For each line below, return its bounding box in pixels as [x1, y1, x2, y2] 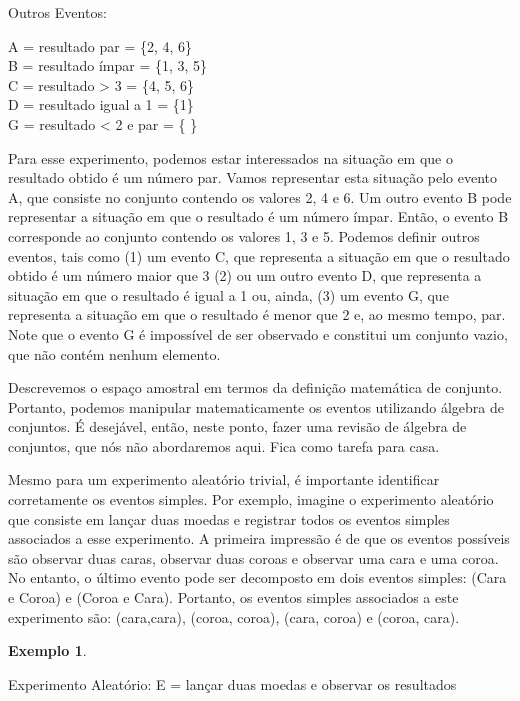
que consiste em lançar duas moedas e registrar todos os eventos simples [8, 508, 450, 529]
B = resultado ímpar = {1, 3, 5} [8, 55, 208, 76]
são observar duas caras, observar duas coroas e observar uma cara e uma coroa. [8, 547, 499, 568]
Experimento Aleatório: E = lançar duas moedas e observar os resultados [8, 673, 457, 694]
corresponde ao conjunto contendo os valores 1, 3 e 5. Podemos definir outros [8, 225, 480, 246]
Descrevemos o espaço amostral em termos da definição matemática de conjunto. [8, 377, 503, 398]
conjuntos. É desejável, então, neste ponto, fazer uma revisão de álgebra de [8, 416, 467, 437]
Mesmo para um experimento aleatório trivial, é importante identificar [8, 469, 440, 490]
